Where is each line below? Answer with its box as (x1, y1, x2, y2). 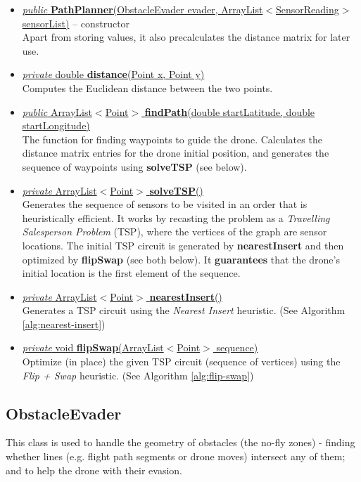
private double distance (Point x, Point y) (22, 67, 205, 82)
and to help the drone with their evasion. (6, 462, 183, 477)
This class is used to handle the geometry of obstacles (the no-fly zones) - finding (6, 435, 355, 450)
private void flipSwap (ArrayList (22, 340, 164, 355)
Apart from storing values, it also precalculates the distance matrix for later (22, 30, 350, 44)
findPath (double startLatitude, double (144, 104, 315, 119)
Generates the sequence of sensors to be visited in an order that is (22, 197, 308, 211)
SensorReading (276, 2, 339, 16)
